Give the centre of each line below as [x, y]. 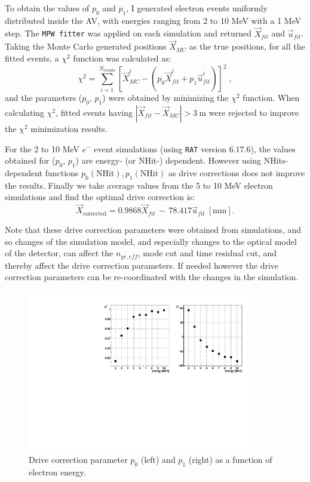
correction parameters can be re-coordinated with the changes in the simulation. [152, 277]
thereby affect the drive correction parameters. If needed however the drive [142, 265]
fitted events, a [32, 58]
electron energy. [57, 472]
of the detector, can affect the [59, 253]
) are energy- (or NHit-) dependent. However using [168, 160]
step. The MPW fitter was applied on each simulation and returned [128, 33]
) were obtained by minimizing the [165, 98]
